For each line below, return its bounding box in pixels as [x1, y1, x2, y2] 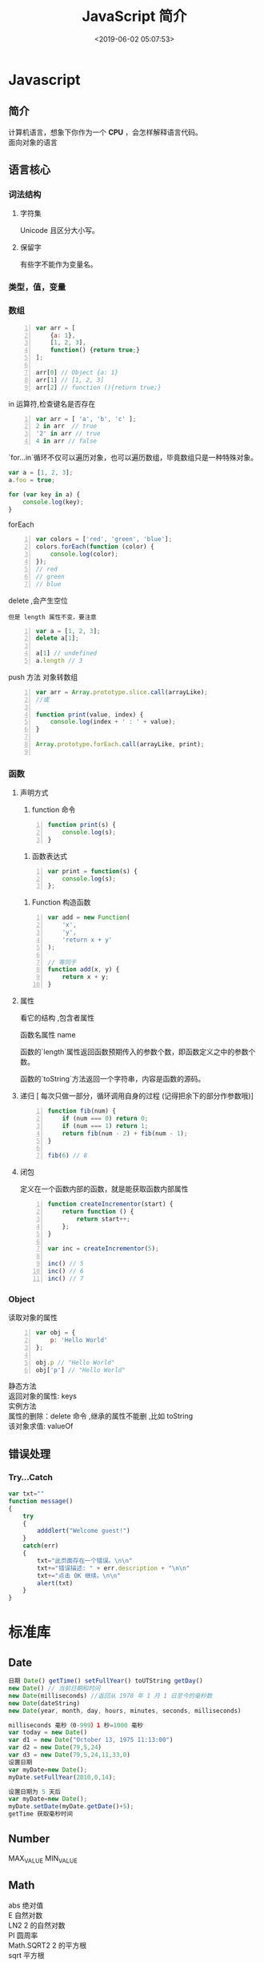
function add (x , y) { [47, 965, 120, 973]
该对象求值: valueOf [8, 1422, 74, 1431]
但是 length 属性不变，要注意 [8, 613, 98, 621]
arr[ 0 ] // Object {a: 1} [35, 368, 118, 376]
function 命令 [31, 805, 76, 815]
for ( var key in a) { [8, 490, 81, 499]
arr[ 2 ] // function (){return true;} [35, 383, 162, 391]
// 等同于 [47, 958, 77, 966]
